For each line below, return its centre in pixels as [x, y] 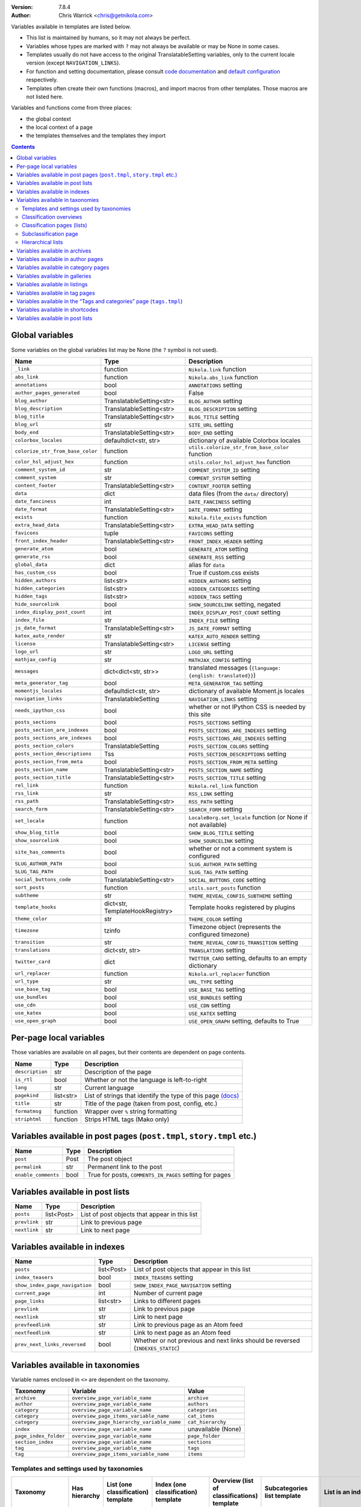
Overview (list [233, 1481]
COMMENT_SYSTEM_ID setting [224, 470]
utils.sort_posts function [225, 887]
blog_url [27, 425]
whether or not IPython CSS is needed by [247, 706]
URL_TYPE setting [211, 981]
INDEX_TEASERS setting [163, 1277]
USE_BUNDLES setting [215, 997]
